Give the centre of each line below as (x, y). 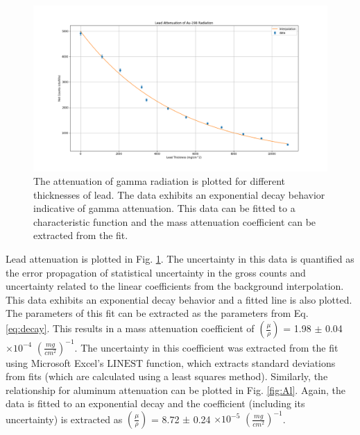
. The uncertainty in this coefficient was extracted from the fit (206, 347)
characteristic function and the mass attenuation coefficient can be (175, 221)
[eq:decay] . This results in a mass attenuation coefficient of (130, 328)
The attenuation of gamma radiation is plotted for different (160, 181)
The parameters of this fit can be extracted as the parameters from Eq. (157, 313)
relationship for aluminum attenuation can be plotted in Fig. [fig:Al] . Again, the (176, 389)
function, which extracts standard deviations (241, 362)
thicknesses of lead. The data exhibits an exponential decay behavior (179, 194)
